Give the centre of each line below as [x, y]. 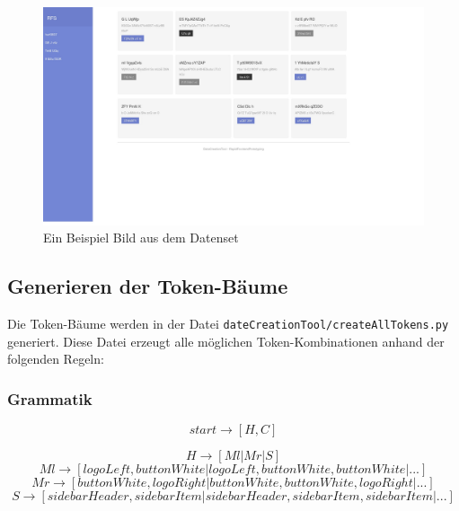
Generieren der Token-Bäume [148, 286]
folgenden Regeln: [56, 359]
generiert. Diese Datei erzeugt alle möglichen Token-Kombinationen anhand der [226, 341]
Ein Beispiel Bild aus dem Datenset [141, 238]
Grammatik [50, 398]
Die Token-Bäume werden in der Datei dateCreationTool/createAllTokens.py [228, 324]
